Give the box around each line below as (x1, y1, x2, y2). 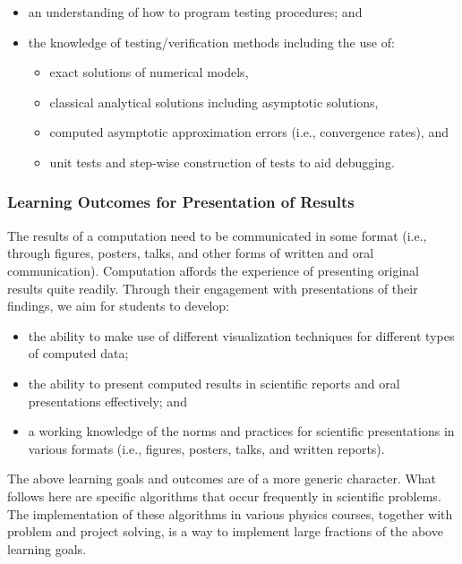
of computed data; (28, 344, 129, 363)
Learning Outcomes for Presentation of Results (7, 191, 355, 213)
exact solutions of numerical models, (49, 63, 249, 81)
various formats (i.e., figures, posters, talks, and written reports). (28, 439, 385, 457)
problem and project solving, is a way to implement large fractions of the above (7, 522, 443, 541)
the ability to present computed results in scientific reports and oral (28, 373, 400, 392)
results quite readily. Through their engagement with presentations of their (7, 278, 418, 297)
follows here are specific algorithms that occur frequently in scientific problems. (7, 486, 441, 505)
